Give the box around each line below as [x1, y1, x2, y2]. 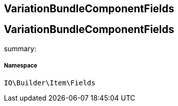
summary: [4, 44, 36, 53]
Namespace [4, 62, 37, 70]
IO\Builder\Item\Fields [4, 78, 96, 87]
